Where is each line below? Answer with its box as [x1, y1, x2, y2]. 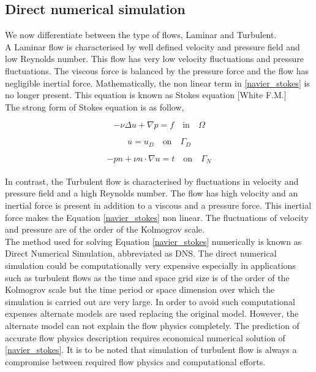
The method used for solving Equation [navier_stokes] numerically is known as [5, 234, 302, 247]
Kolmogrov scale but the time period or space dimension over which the [5, 283, 275, 296]
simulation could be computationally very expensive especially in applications [5, 259, 296, 272]
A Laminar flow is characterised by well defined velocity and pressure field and [5, 40, 300, 53]
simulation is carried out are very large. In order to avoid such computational [5, 295, 295, 308]
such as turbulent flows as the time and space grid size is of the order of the [5, 271, 290, 284]
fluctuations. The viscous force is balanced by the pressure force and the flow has [5, 64, 309, 77]
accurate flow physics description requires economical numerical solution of [5, 331, 285, 344]
